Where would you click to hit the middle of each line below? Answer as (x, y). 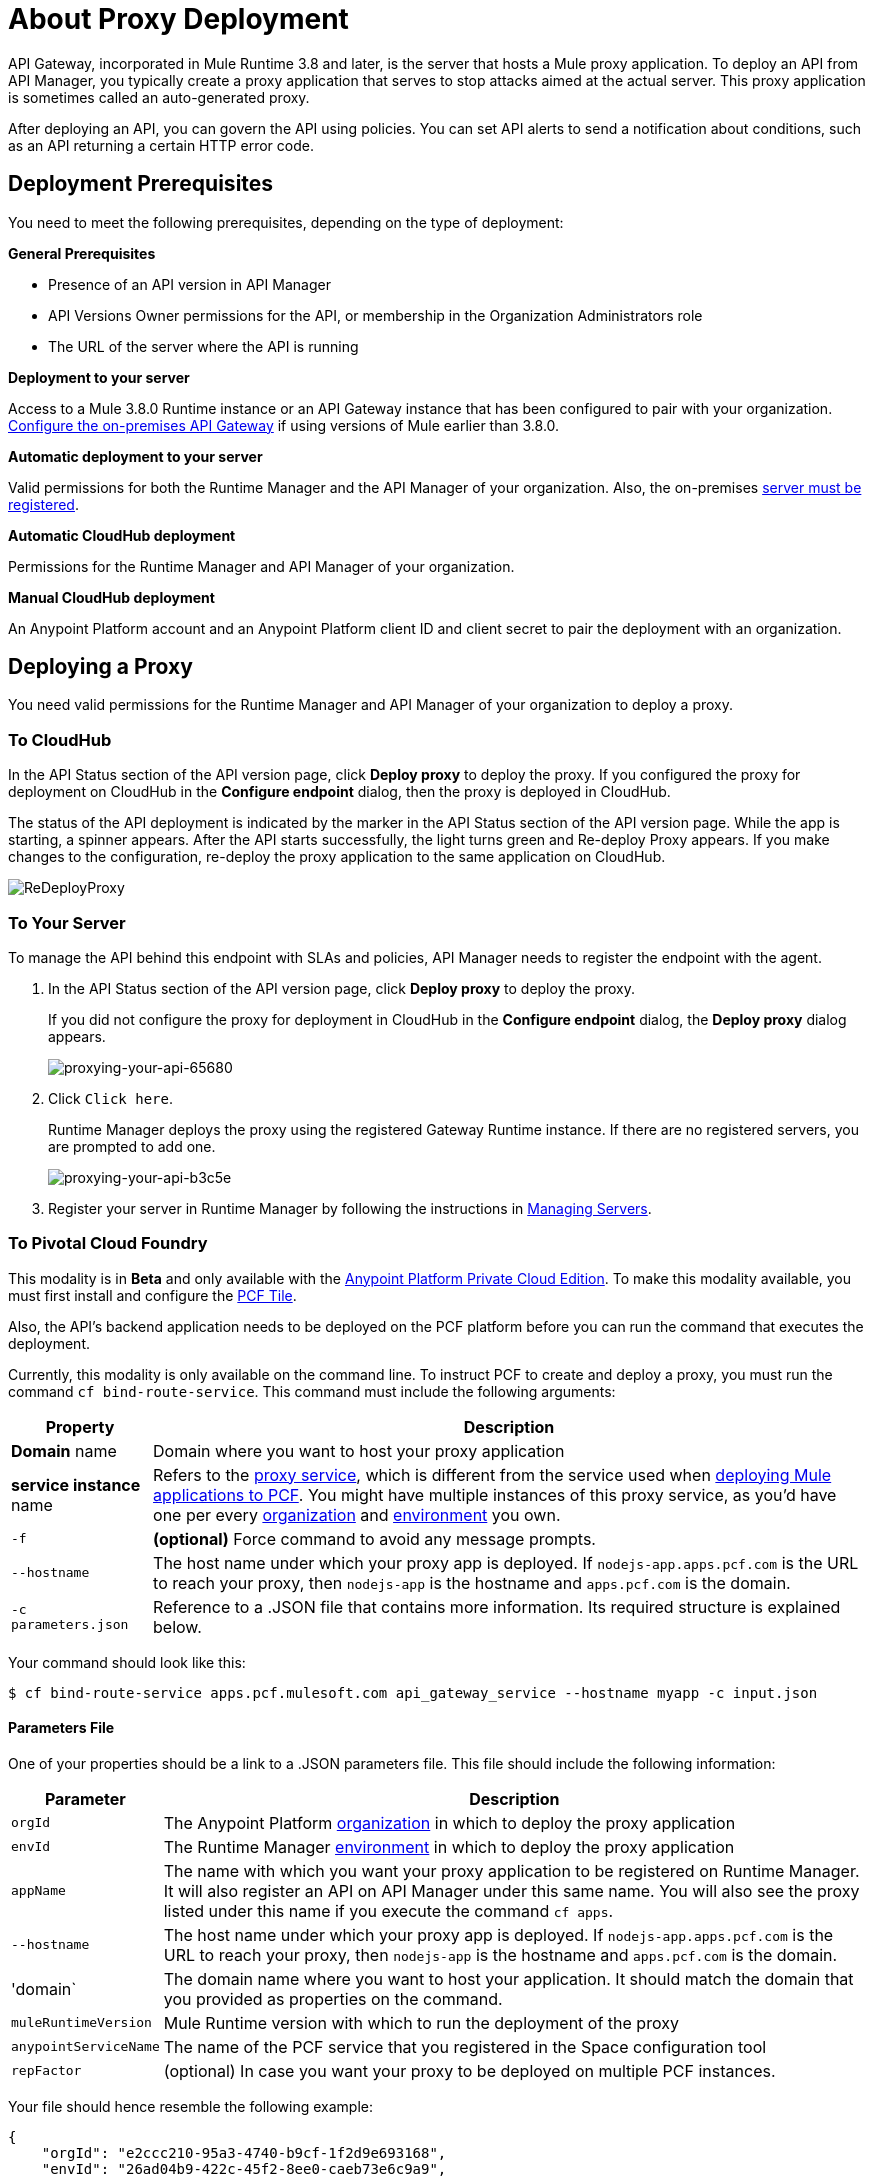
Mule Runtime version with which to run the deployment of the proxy (421, 2022)
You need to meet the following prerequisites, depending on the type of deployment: (286, 222)
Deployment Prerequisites (141, 184)
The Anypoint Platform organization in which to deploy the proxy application (449, 1822)
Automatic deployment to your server (135, 456)
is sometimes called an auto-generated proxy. (159, 97)
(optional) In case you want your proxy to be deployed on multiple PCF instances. (469, 2070)
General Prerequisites (82, 253)
